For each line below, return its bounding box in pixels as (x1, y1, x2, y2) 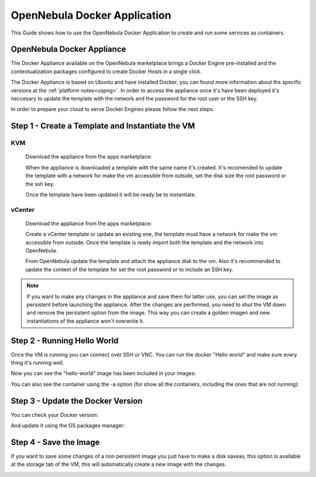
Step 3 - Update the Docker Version (11, 396, 143, 406)
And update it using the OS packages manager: (11, 422, 125, 429)
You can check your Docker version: (11, 411, 99, 418)
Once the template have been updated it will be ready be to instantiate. (25, 191, 196, 198)
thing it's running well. (11, 360, 64, 367)
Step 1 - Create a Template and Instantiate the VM (11, 121, 195, 131)
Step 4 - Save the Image (11, 437, 100, 447)
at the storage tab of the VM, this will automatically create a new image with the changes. (11, 461, 226, 468)
